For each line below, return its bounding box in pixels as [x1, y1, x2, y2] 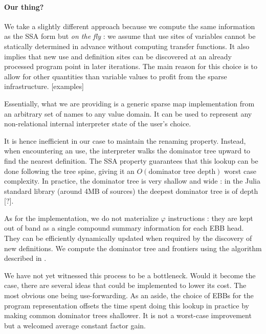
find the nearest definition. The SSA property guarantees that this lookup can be [4, 155, 258, 166]
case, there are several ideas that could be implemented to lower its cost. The [4, 280, 247, 291]
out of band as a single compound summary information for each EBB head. [4, 222, 244, 233]
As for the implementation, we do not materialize [4, 212, 159, 223]
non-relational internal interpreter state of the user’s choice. [4, 118, 191, 129]
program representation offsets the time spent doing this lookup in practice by [4, 300, 249, 310]
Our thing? [4, 1, 44, 12]
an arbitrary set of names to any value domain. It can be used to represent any [4, 108, 252, 119]
